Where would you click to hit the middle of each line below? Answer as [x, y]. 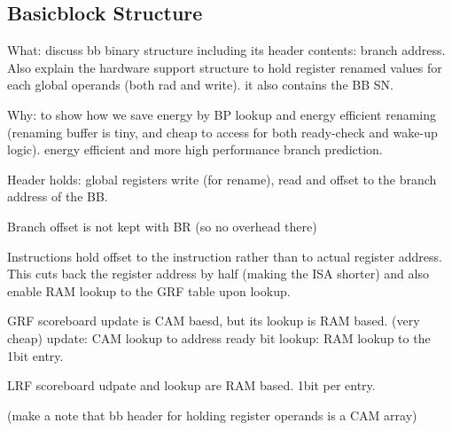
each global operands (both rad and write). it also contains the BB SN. [200, 85]
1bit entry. [35, 355]
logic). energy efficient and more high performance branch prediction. [195, 149]
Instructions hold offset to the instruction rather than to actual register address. [225, 256]
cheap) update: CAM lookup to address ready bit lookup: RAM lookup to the [219, 337]
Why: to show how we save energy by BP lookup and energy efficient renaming [222, 114]
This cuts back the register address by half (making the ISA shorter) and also [218, 274]
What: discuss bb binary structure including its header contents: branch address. [226, 50]
